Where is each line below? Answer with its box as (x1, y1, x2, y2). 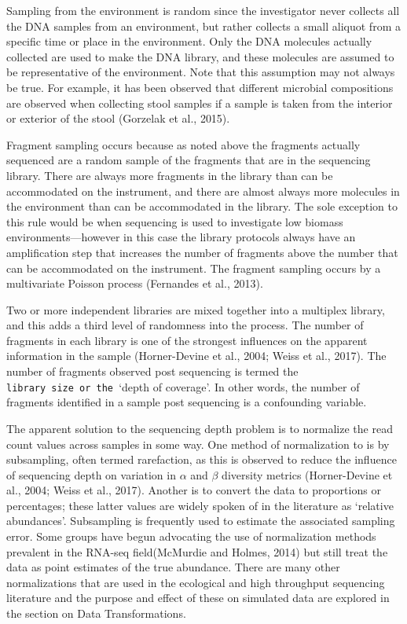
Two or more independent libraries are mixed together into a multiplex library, (6, 301, 385, 318)
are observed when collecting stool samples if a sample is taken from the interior (6, 94, 393, 111)
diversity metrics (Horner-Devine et (222, 466, 393, 483)
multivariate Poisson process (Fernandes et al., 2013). (6, 275, 263, 292)
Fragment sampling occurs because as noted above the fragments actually (6, 136, 361, 152)
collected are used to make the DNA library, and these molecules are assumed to (6, 48, 394, 64)
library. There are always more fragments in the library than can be (6, 167, 333, 183)
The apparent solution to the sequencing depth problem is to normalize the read (6, 420, 393, 436)
